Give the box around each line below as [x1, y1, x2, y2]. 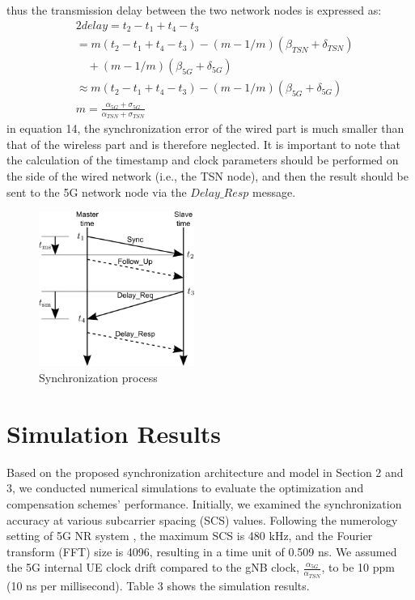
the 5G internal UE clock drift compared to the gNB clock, [6, 559, 299, 576]
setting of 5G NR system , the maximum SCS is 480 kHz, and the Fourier [6, 527, 373, 544]
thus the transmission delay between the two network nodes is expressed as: [6, 2, 382, 18]
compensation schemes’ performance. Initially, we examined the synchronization [6, 495, 402, 512]
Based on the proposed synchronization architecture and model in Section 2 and [6, 463, 404, 480]
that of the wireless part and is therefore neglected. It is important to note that [6, 135, 400, 152]
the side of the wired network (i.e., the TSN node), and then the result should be [6, 167, 409, 184]
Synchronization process [39, 369, 158, 386]
